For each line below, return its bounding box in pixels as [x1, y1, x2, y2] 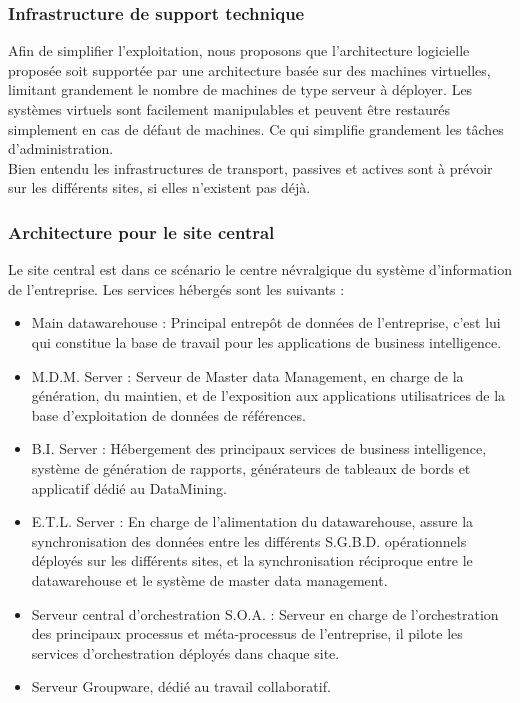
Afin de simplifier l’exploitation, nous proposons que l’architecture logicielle [8, 40, 470, 61]
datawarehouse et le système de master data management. [31, 569, 388, 590]
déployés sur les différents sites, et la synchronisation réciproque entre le [31, 550, 473, 571]
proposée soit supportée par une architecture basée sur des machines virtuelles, [8, 59, 491, 80]
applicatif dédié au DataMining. [31, 477, 227, 498]
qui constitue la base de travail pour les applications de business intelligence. [31, 331, 502, 352]
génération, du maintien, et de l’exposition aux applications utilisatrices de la [31, 385, 506, 406]
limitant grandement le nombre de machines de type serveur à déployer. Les [8, 79, 473, 100]
